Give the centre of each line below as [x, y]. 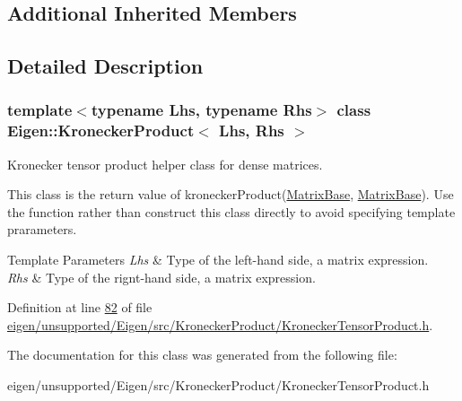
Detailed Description [105, 66]
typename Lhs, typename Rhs [201, 110]
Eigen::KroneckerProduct [101, 131]
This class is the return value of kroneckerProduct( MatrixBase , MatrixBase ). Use [231, 194]
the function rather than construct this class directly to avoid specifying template [231, 211]
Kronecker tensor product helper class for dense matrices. [165, 164]
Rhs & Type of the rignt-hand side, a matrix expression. [161, 277]
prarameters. [42, 229]
